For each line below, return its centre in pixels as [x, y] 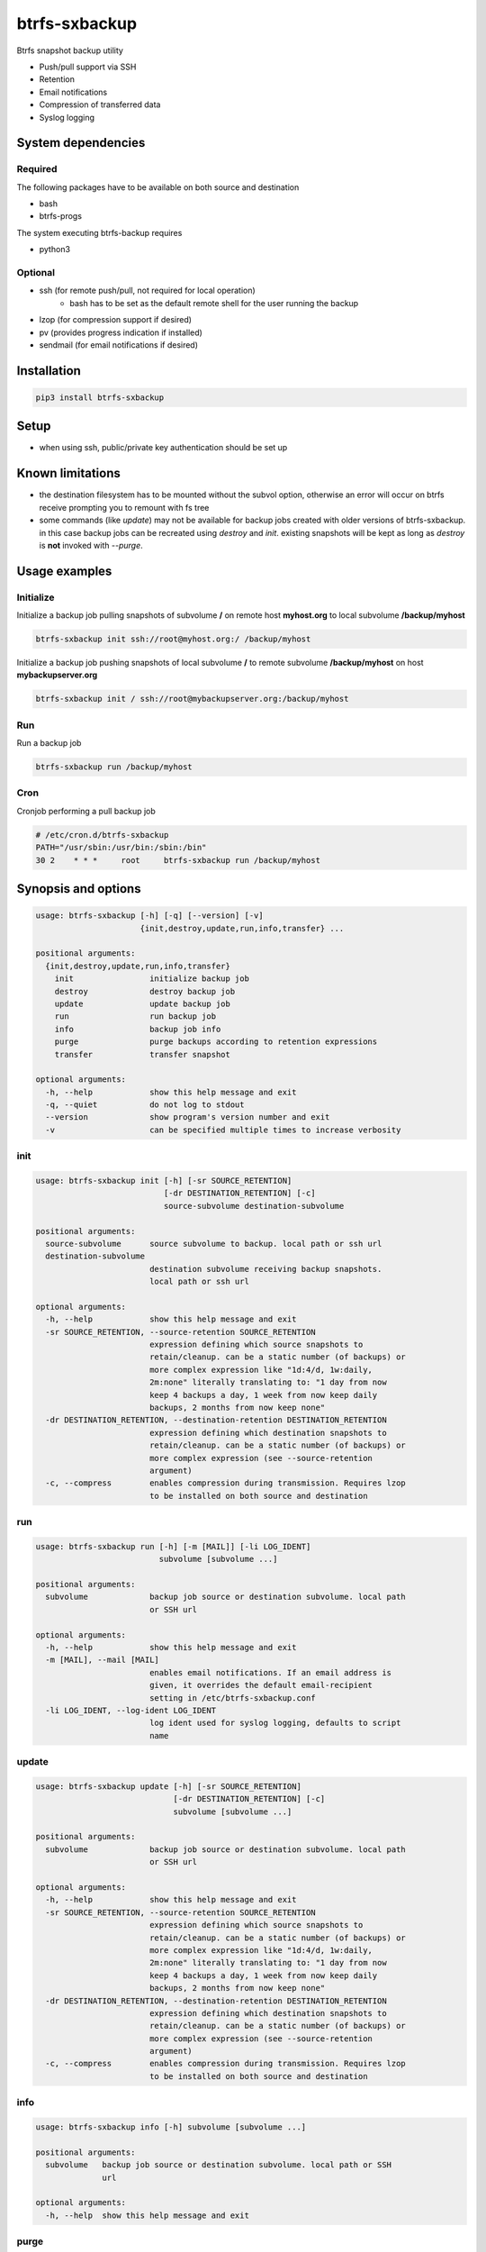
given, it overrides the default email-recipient [261, 1685]
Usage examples [64, 571]
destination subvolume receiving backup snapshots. [265, 1269]
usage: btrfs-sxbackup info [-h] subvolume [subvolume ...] [171, 2127]
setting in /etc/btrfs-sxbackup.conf [232, 1698]
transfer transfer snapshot [143, 1054]
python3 [55, 250]
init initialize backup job [152, 979]
